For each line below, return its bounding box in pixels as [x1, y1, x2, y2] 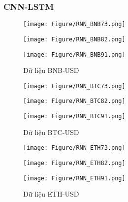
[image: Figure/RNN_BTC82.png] [23, 98, 126, 105]
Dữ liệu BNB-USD [23, 65, 79, 75]
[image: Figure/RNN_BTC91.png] [23, 113, 126, 120]
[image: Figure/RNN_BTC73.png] [23, 82, 126, 90]
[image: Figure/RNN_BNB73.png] [23, 21, 126, 28]
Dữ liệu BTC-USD [23, 127, 79, 137]
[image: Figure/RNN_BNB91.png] [23, 51, 126, 58]
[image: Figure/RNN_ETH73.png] [23, 144, 126, 152]
